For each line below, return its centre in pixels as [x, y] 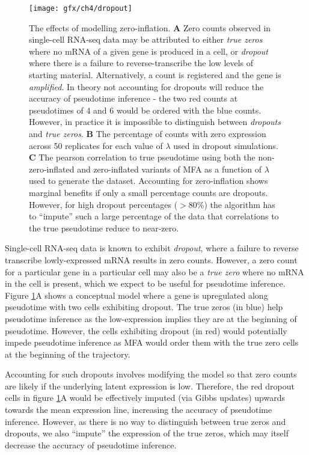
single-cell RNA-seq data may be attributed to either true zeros [146, 39]
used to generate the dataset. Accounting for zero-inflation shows [148, 181]
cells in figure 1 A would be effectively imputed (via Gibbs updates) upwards [145, 398]
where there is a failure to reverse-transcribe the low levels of [141, 63]
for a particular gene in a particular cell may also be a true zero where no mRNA [154, 271]
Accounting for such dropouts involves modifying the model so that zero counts [151, 374]
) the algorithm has [240, 204]
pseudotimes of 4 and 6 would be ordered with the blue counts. [145, 110]
